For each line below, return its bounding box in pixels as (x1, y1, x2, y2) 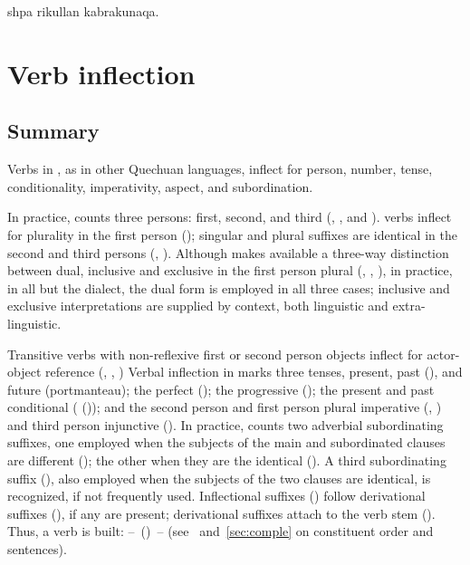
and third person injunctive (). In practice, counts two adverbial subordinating (7, 415, 444, 434)
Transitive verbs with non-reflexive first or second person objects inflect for (7, 344, 423, 363)
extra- (392, 296, 426, 315)
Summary (7, 117, 100, 145)
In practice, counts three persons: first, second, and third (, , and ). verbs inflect (7, 207, 452, 226)
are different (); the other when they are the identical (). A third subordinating (7, 451, 446, 470)
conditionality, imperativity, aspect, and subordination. (7, 177, 313, 196)
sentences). (7, 540, 67, 559)
